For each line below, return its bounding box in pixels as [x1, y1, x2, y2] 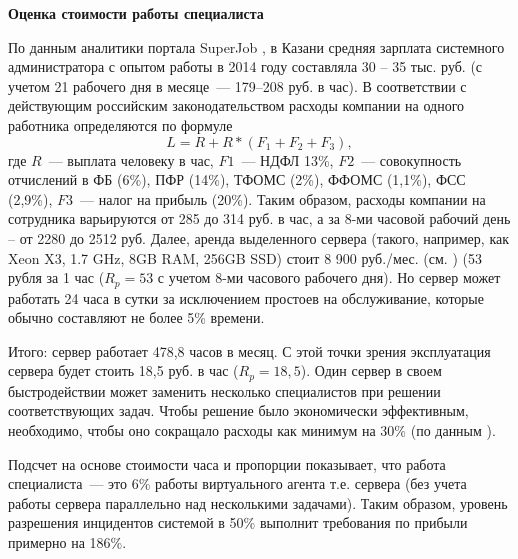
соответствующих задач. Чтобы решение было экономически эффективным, [8, 400, 469, 421]
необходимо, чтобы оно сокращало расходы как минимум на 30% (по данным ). [8, 420, 496, 440]
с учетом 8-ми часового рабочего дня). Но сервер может [157, 267, 501, 288]
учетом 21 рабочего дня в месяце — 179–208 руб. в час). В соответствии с [8, 75, 467, 96]
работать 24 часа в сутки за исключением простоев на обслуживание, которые [8, 287, 484, 308]
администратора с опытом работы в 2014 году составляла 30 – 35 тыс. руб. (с [8, 56, 483, 77]
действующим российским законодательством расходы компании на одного [8, 95, 465, 116]
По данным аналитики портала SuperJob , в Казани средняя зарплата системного [8, 36, 505, 57]
